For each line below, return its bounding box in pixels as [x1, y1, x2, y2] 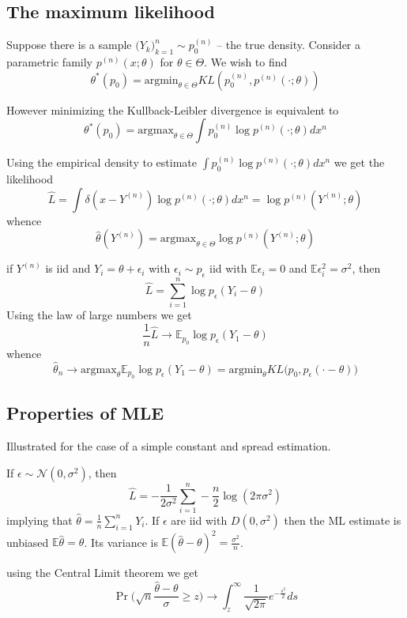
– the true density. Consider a [217, 36, 361, 53]
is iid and [45, 260, 91, 277]
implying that [6, 511, 73, 528]
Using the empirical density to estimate [6, 154, 197, 171]
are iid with [171, 511, 228, 528]
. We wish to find [204, 54, 288, 70]
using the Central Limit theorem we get [6, 564, 198, 581]
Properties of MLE [6, 401, 164, 425]
